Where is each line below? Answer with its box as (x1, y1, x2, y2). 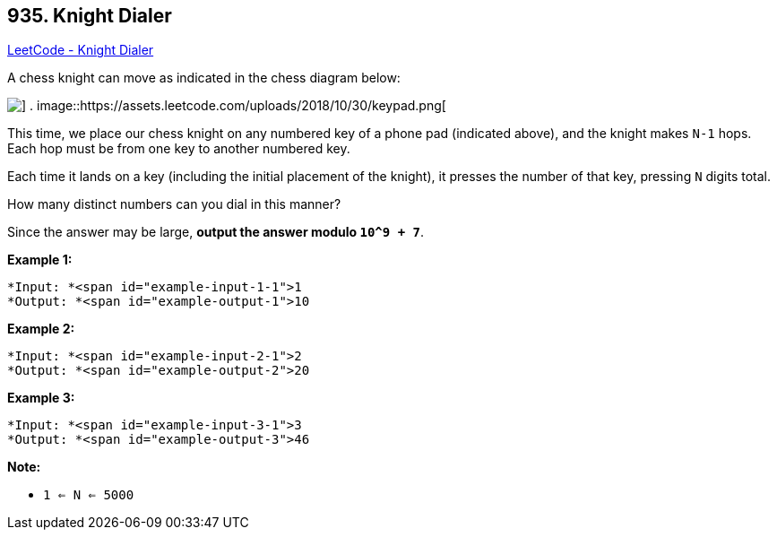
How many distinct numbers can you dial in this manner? (7, 196, 341, 212)
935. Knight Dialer (7, 4, 172, 27)
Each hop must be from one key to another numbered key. (7, 141, 350, 157)
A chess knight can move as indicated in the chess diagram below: (7, 70, 401, 86)
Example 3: (7, 390, 75, 406)
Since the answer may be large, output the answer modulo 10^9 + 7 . (7, 224, 424, 240)
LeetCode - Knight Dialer (7, 42, 154, 58)
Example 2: (7, 321, 75, 337)
